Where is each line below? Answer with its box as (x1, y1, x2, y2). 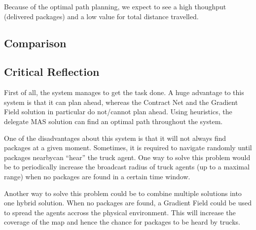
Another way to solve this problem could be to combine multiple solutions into (4, 188, 242, 198)
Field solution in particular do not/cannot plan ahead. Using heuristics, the (4, 106, 232, 117)
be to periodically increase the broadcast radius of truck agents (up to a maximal (4, 162, 250, 172)
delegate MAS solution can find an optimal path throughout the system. (4, 116, 223, 126)
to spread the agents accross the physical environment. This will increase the (4, 207, 236, 217)
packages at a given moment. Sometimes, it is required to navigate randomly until (4, 142, 252, 153)
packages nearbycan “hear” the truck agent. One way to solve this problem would (4, 152, 251, 162)
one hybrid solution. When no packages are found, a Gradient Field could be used (4, 197, 252, 208)
